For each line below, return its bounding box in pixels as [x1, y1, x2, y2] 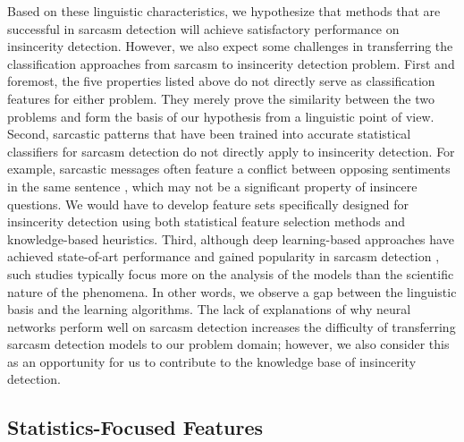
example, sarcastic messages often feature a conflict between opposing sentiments [7, 159, 451, 178]
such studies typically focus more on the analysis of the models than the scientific [7, 264, 454, 283]
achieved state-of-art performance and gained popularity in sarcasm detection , [7, 247, 440, 266]
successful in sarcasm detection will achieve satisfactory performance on [7, 19, 400, 38]
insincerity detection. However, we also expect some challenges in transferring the [7, 37, 453, 55]
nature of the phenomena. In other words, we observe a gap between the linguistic [7, 282, 457, 301]
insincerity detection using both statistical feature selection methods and [7, 212, 406, 231]
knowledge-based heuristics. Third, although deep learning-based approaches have [7, 229, 454, 248]
